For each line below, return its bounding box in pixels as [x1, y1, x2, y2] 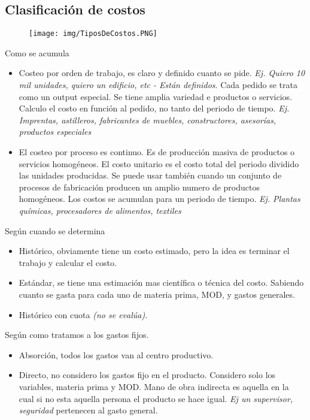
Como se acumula [5, 46, 69, 59]
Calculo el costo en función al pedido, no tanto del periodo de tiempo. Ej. [19, 102, 290, 114]
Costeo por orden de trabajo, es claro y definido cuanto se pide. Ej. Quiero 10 [19, 67, 305, 79]
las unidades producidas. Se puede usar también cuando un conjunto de [19, 169, 282, 182]
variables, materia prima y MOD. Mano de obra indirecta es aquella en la [19, 380, 289, 392]
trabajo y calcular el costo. [19, 256, 117, 268]
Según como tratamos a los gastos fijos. [5, 328, 149, 341]
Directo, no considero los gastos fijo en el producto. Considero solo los [19, 368, 276, 381]
